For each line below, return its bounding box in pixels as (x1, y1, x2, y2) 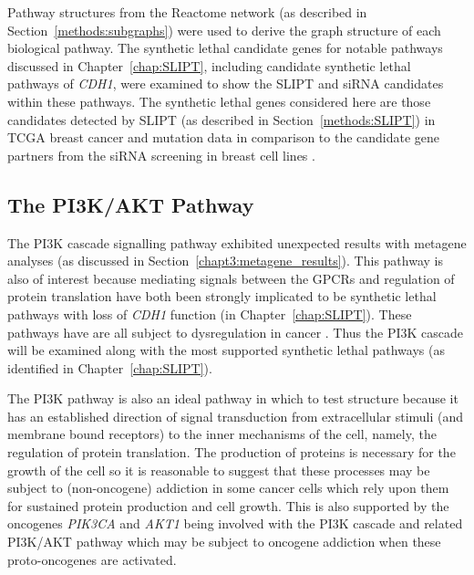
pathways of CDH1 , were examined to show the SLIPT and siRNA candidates (7, 74, 444, 93)
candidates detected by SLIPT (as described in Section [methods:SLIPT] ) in (7, 110, 436, 129)
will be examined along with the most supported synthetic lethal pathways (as (7, 340, 445, 360)
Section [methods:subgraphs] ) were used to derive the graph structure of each (7, 20, 441, 39)
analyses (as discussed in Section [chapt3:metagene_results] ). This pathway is (7, 251, 443, 270)
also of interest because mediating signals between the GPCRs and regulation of (7, 268, 455, 287)
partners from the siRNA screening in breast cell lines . (7, 145, 315, 164)
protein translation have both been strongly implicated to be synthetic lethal (7, 287, 437, 306)
